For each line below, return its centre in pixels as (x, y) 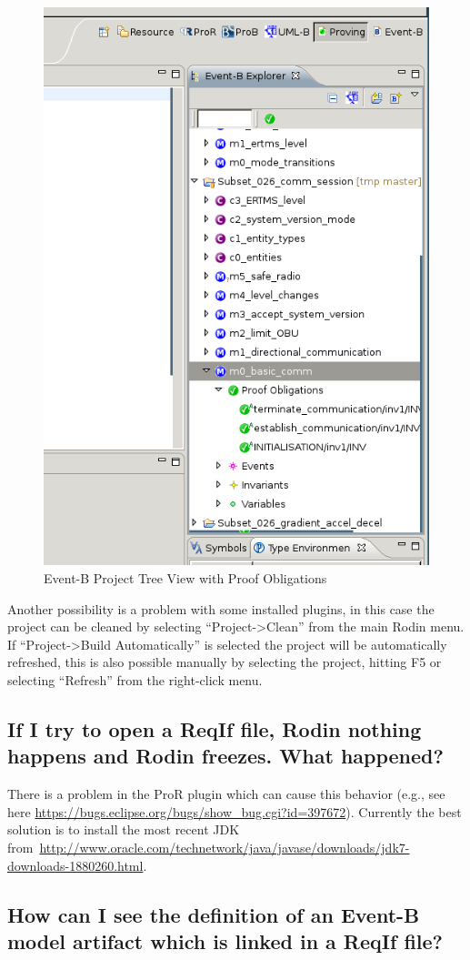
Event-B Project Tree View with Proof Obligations (185, 578)
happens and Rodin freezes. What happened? (225, 756)
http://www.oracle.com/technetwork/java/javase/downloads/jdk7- (225, 847)
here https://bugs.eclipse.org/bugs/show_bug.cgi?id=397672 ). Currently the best (235, 811)
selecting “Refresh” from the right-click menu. (135, 680)
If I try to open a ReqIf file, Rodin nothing (215, 729)
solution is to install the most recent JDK (124, 829)
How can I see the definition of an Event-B (214, 914)
